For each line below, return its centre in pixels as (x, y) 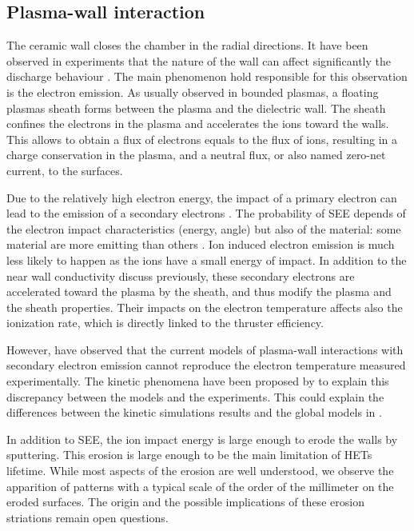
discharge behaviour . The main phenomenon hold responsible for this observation (207, 76)
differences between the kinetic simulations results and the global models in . (194, 412)
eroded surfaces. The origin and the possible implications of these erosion (185, 502)
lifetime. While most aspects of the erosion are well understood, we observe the (200, 471)
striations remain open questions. (88, 517)
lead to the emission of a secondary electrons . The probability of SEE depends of (206, 213)
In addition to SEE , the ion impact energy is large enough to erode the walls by (202, 439)
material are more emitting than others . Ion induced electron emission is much (201, 244)
